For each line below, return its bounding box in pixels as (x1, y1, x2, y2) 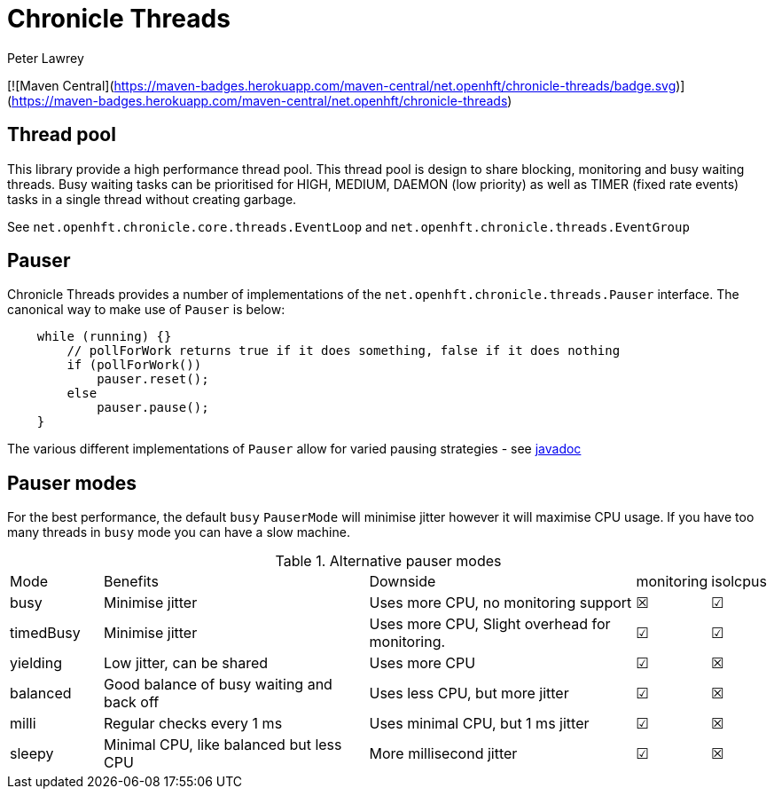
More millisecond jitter (369, 745, 518, 763)
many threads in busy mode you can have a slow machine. (7, 524, 350, 540)
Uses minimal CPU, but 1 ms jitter (369, 714, 590, 733)
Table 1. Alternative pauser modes (275, 552, 502, 571)
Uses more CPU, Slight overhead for (369, 615, 611, 634)
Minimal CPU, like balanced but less (103, 736, 342, 754)
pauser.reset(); (97, 372, 209, 387)
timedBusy (10, 624, 81, 642)
